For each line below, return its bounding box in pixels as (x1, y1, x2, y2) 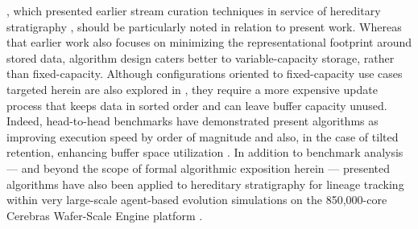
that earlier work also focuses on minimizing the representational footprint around (6, 34, 412, 51)
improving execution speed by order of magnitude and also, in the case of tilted (6, 128, 399, 145)
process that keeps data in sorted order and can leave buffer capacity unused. (6, 96, 387, 113)
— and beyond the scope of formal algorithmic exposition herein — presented (6, 159, 391, 176)
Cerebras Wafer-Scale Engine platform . (6, 207, 203, 223)
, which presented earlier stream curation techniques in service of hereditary (6, 2, 381, 18)
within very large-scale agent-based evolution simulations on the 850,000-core (6, 191, 387, 208)
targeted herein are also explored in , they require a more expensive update (6, 80, 378, 97)
